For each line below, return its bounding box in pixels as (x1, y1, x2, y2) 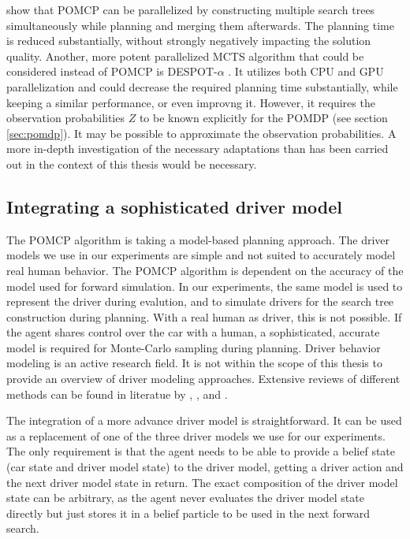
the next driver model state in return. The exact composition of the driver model (6, 474, 398, 490)
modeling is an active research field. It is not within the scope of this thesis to (6, 355, 382, 371)
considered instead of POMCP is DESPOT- (6, 63, 218, 80)
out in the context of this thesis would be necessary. (6, 155, 257, 172)
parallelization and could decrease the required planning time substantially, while (6, 78, 398, 95)
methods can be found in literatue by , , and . (6, 385, 228, 402)
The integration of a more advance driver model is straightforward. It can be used (6, 412, 402, 429)
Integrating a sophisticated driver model (6, 194, 342, 218)
